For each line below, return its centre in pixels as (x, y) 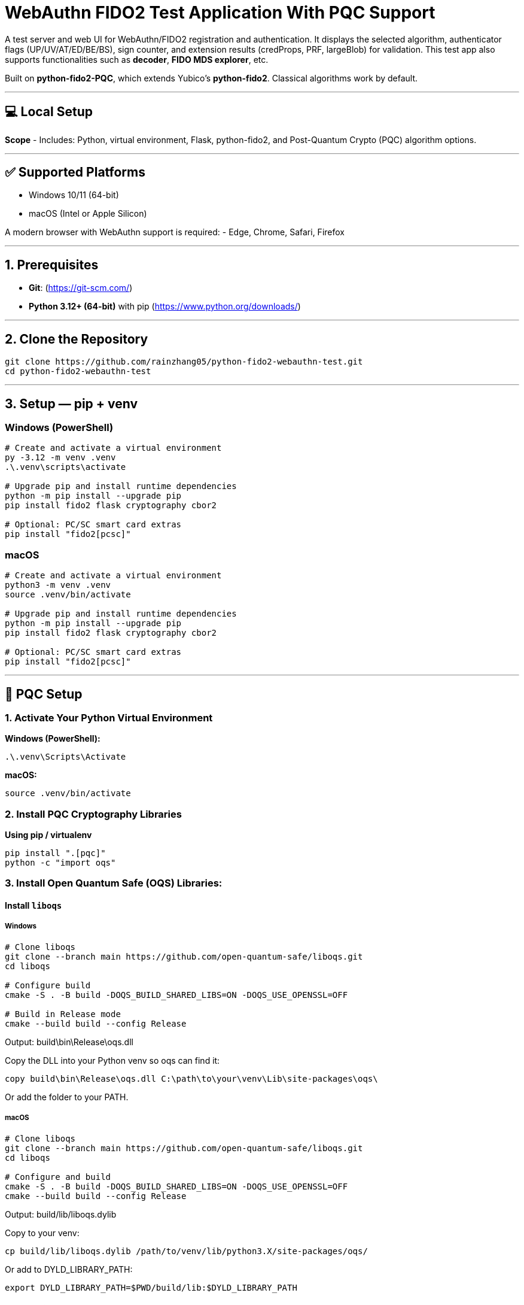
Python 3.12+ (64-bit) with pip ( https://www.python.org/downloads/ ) (165, 306)
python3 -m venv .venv (58, 585)
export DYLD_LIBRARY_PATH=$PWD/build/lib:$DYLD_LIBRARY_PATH (151, 1287)
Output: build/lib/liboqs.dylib (61, 1214)
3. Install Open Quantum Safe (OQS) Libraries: (114, 883)
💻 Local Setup (49, 112)
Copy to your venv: (42, 1233)
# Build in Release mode (63, 1014)
